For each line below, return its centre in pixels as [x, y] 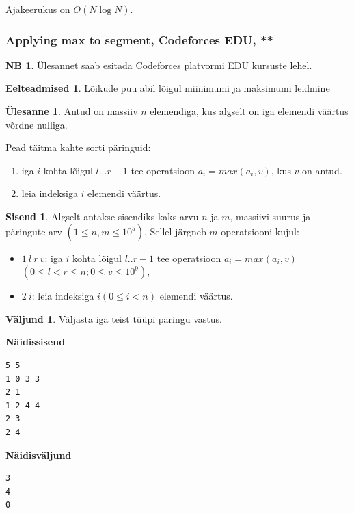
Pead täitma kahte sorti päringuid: [78, 147]
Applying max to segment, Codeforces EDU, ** [139, 39]
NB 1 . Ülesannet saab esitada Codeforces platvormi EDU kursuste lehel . [159, 65]
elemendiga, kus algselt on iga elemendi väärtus [249, 111]
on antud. [322, 170]
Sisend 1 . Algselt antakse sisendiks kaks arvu [102, 216]
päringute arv [34, 231]
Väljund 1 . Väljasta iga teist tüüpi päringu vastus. [114, 318]
